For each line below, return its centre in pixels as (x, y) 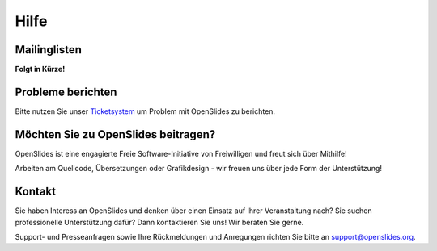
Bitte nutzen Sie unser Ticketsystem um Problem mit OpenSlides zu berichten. (145, 111)
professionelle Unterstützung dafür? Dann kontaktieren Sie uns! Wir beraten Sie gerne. (159, 222)
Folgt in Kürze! (40, 69)
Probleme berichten (66, 92)
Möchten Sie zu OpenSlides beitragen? (115, 134)
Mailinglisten (49, 50)
